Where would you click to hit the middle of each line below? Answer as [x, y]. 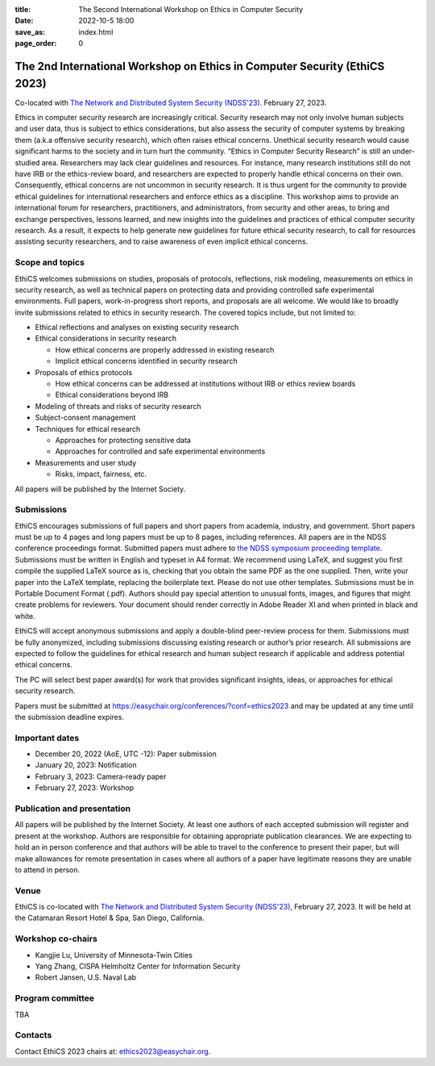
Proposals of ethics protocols [84, 372]
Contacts [33, 1035]
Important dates [47, 738]
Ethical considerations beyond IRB [112, 395]
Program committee [55, 998]
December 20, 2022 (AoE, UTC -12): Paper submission [126, 754]
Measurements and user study [86, 462]
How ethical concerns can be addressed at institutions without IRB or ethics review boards [205, 384]
